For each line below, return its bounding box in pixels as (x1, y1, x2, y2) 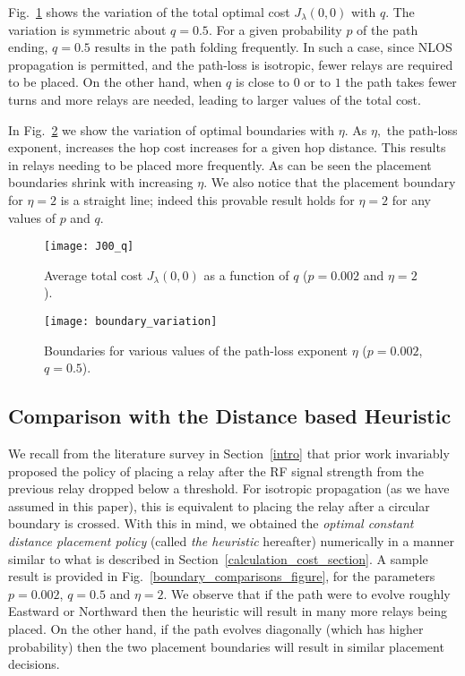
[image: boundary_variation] (44, 314, 218, 328)
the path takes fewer (345, 73, 457, 91)
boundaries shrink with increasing (8, 173, 194, 192)
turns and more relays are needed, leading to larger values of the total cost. (8, 90, 421, 108)
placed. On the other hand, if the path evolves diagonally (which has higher (8, 619, 424, 637)
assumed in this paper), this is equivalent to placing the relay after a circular (8, 496, 430, 515)
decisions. (8, 655, 60, 673)
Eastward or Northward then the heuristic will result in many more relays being (8, 602, 448, 620)
